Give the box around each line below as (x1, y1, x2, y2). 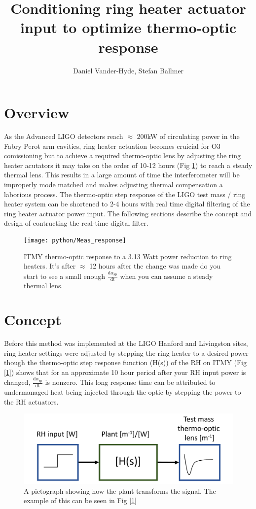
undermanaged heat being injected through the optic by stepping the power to (4, 387, 241, 397)
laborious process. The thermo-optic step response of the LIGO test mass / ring (4, 189, 246, 199)
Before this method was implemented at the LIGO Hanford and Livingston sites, (4, 338, 248, 348)
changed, (4, 377, 31, 387)
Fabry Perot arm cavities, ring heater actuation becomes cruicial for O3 (4, 140, 220, 151)
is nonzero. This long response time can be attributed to (45, 377, 216, 387)
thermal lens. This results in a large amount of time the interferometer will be (4, 170, 240, 180)
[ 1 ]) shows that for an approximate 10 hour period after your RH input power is (4, 367, 246, 377)
